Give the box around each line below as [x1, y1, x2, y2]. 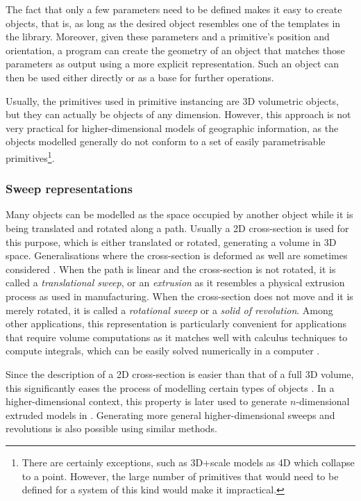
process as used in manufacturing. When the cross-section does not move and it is [6, 288, 353, 303]
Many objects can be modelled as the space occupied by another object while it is [6, 207, 353, 222]
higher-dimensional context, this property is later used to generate [6, 394, 287, 409]
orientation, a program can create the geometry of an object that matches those [6, 42, 345, 57]
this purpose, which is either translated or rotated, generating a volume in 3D [6, 234, 337, 249]
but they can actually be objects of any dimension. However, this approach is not [6, 107, 351, 122]
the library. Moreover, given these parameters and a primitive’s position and [6, 29, 330, 44]
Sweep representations [6, 180, 133, 197]
